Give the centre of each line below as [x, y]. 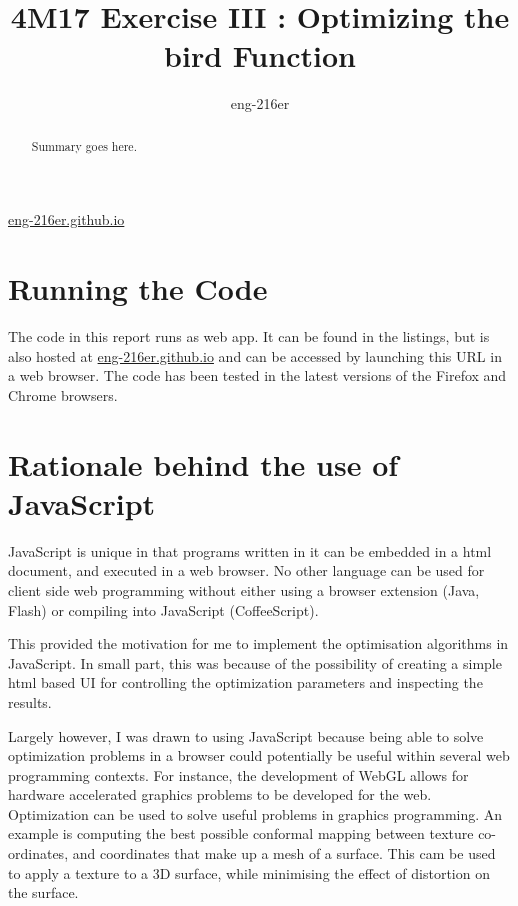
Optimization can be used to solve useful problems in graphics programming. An [255, 813]
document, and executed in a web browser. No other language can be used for [246, 570]
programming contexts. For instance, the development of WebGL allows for [238, 774]
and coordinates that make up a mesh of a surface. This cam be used [284, 853]
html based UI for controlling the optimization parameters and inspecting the [245, 682]
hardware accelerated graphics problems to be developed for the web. [220, 794]
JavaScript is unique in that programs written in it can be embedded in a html [250, 550]
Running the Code [138, 288]
